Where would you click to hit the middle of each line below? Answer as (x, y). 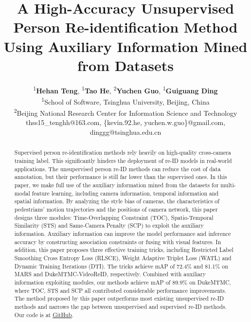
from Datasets (125, 65)
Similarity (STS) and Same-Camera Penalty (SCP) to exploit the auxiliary (109, 225)
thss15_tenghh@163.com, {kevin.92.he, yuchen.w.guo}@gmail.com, (125, 122)
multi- (228, 185)
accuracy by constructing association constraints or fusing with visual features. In (118, 241)
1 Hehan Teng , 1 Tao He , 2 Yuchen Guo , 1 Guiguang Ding (125, 89)
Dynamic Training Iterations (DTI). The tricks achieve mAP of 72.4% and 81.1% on (121, 266)
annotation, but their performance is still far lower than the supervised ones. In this (121, 177)
